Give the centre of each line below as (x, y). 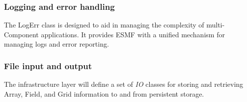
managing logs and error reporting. (56, 44)
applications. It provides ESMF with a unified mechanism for (133, 34)
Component (21, 34)
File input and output (48, 65)
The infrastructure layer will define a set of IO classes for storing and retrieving (124, 84)
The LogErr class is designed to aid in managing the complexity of (104, 25)
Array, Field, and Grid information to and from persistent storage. (104, 93)
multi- (216, 25)
